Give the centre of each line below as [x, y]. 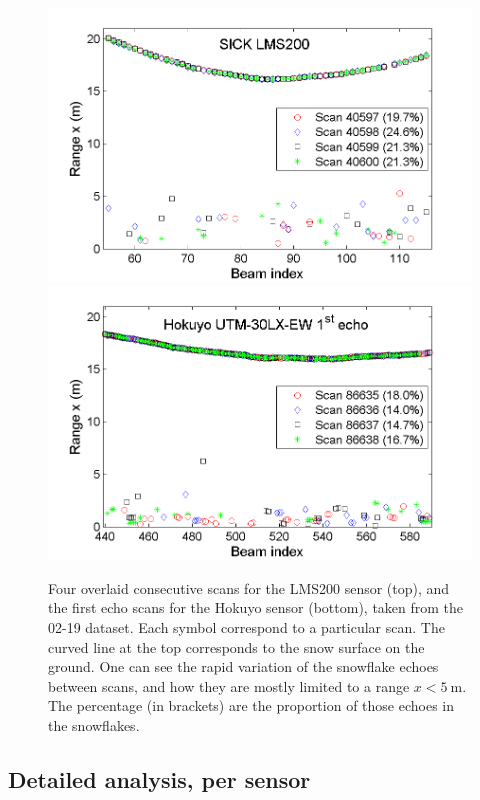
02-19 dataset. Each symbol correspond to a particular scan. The [246, 627]
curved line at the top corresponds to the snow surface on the [236, 646]
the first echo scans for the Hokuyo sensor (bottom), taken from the [256, 607]
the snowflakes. [94, 724]
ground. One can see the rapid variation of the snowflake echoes [243, 666]
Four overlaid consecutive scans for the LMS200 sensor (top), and [249, 587]
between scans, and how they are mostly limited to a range [229, 685]
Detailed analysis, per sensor [159, 778]
